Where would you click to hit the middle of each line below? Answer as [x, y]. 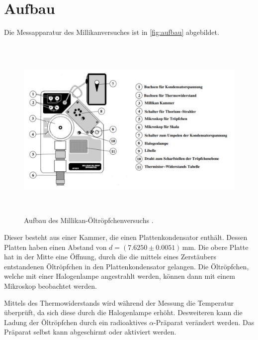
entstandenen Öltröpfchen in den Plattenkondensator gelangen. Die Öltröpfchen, [127, 266]
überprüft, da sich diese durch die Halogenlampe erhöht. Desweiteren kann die [123, 312]
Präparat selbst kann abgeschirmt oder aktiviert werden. [90, 332]
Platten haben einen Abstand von [55, 247]
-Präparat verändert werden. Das [204, 322]
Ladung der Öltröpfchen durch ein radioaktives [76, 322]
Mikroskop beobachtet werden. [50, 286]
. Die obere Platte [221, 247]
